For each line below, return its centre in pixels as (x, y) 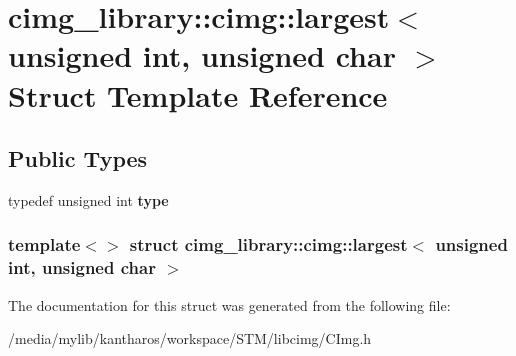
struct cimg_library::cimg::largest (268, 244)
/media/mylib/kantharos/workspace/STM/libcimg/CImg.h (190, 338)
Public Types (78, 158)
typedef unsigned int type (88, 199)
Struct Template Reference (198, 94)
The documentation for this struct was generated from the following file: (229, 304)
